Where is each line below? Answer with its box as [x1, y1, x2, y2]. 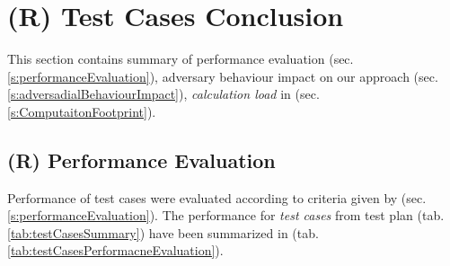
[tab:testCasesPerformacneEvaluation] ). [7, 241, 224, 260]
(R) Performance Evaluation [7, 146, 276, 173]
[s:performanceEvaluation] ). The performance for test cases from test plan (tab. [7, 206, 445, 225]
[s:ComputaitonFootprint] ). [7, 102, 156, 120]
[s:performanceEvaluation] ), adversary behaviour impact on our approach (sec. [7, 66, 438, 85]
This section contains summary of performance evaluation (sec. [7, 49, 354, 68]
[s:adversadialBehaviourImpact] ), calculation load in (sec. [7, 84, 320, 103]
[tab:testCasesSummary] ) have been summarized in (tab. [7, 223, 319, 242]
